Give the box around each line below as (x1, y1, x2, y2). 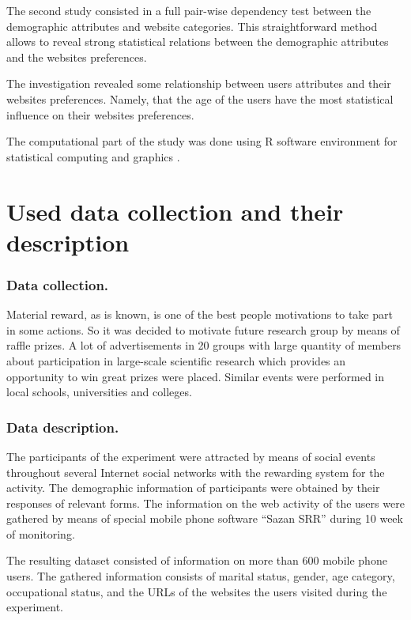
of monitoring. (6, 525, 75, 542)
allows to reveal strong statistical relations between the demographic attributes (6, 33, 389, 50)
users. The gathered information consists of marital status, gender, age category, (6, 568, 395, 584)
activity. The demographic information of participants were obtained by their (6, 479, 380, 496)
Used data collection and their (6, 195, 344, 227)
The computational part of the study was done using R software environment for (6, 133, 398, 149)
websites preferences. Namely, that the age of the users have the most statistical (6, 90, 394, 107)
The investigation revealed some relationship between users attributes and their (6, 75, 391, 92)
